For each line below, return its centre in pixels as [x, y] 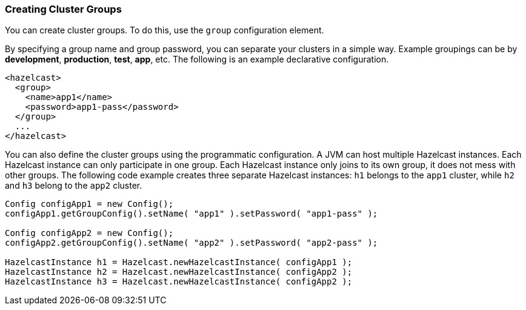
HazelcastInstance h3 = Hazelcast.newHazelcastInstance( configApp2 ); [179, 282]
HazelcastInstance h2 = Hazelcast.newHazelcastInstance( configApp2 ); [179, 272]
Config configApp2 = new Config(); [89, 233]
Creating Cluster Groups [63, 9]
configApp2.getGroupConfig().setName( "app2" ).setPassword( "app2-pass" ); [191, 243]
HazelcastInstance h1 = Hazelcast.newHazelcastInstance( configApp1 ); [179, 262]
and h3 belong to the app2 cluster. [74, 186]
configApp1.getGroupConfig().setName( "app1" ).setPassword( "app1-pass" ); [191, 214]
